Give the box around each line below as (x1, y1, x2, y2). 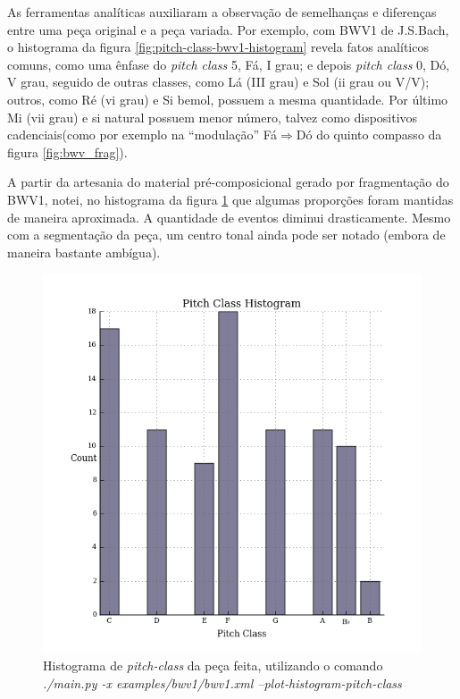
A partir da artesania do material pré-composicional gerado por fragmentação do (7, 173, 449, 191)
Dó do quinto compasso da (296, 125, 442, 144)
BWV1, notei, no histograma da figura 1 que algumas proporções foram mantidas (7, 189, 454, 208)
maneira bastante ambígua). (7, 242, 161, 261)
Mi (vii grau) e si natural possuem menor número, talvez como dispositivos (7, 107, 418, 126)
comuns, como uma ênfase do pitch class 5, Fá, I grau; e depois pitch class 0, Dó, (7, 55, 450, 73)
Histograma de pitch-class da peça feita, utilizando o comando (43, 655, 383, 674)
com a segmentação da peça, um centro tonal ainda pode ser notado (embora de (7, 225, 446, 244)
